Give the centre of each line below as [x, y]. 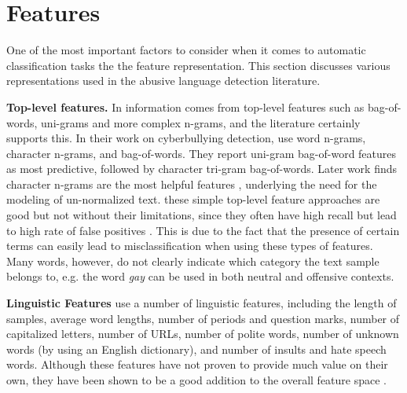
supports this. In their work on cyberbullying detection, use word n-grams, [186, 138]
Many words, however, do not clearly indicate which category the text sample [193, 261]
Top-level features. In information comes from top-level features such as [185, 107]
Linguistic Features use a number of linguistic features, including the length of [202, 303]
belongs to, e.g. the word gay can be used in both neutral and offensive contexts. [200, 276]
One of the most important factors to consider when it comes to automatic [186, 50]
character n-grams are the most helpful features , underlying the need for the [192, 184]
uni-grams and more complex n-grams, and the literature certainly [201, 122]
